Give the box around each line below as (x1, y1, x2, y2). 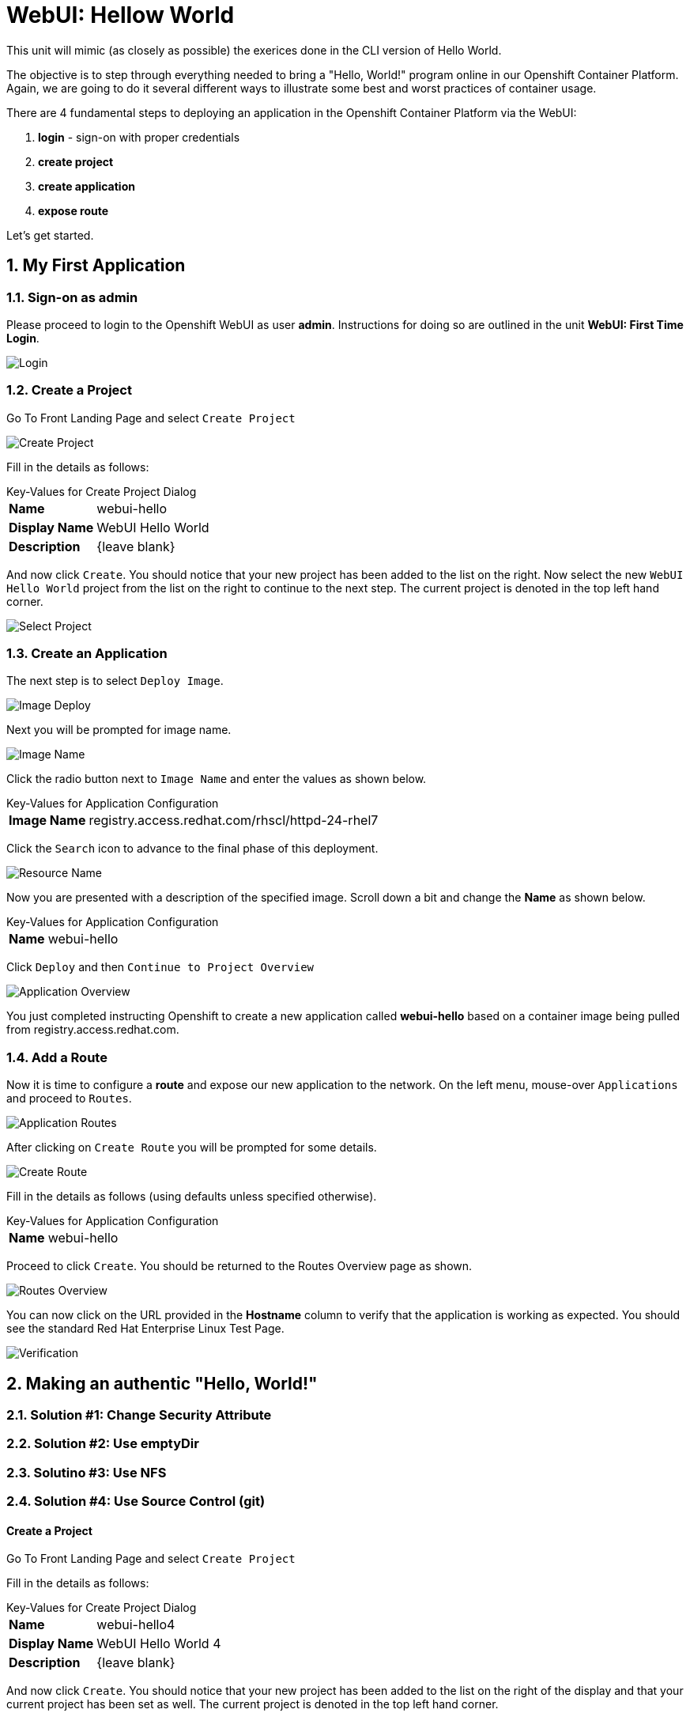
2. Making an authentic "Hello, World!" (6, 1373, 318, 1394)
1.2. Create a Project (6, 382, 132, 399)
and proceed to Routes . (6, 1091, 132, 1106)
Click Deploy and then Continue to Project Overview (6, 960, 315, 974)
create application (38, 179, 135, 193)
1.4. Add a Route (6, 1049, 107, 1065)
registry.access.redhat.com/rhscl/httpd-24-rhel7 (89, 812, 379, 829)
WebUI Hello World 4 (96, 1636, 221, 1652)
